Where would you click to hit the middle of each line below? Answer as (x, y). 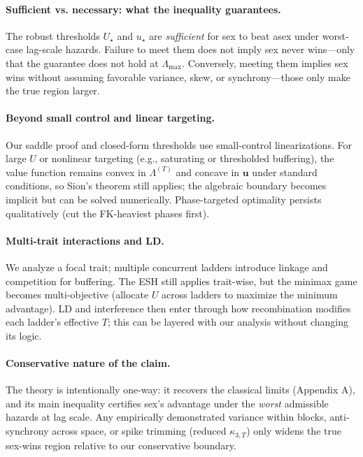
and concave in (208, 172)
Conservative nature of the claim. (88, 363)
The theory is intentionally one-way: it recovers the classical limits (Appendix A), (180, 390)
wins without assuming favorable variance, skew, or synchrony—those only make (178, 77)
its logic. (24, 335)
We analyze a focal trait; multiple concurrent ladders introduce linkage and (167, 267)
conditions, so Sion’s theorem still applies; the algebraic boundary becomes (166, 186)
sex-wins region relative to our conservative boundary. (121, 445)
